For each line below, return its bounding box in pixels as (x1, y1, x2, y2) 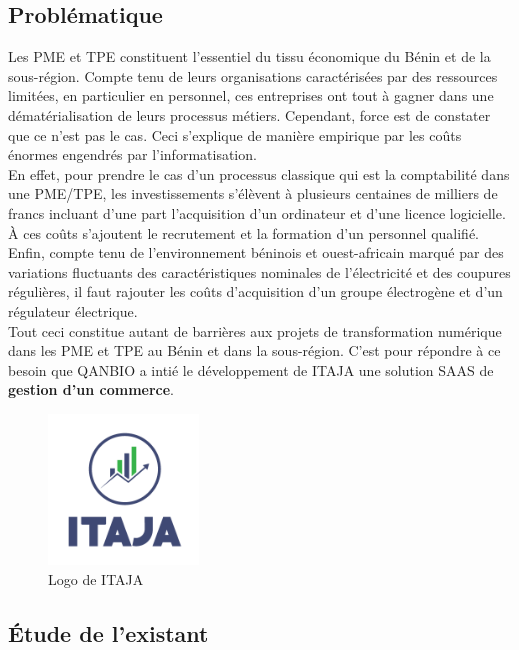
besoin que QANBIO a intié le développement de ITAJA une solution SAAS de (8, 359, 494, 380)
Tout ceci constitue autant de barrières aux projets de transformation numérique (8, 320, 502, 341)
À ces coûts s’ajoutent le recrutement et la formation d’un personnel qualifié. (8, 222, 480, 243)
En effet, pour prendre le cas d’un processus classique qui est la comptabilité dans (8, 163, 510, 184)
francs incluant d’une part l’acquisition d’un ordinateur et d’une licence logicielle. (8, 202, 506, 223)
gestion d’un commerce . (8, 379, 175, 400)
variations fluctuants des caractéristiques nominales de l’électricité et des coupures (8, 261, 511, 282)
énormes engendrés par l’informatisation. (8, 144, 257, 165)
